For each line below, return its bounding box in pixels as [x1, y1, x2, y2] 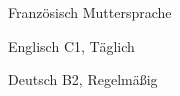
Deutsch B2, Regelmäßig [8, 69, 158, 90]
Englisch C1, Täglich [8, 35, 135, 56]
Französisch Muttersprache [8, 2, 172, 22]
